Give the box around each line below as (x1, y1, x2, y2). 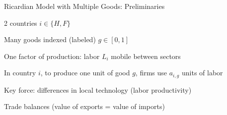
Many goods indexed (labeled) (4, 34, 96, 45)
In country (4, 67, 36, 78)
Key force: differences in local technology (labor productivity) (4, 84, 192, 95)
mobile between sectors (111, 51, 181, 61)
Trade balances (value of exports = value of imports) (4, 101, 165, 112)
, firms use (135, 67, 167, 78)
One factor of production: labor (4, 51, 100, 61)
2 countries (4, 17, 37, 28)
